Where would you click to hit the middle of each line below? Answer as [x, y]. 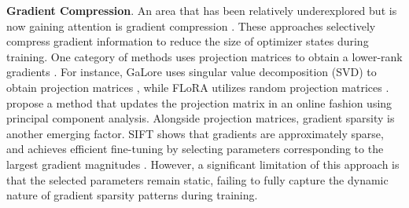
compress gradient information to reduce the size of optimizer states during [188, 41]
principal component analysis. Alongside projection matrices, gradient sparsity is [201, 118]
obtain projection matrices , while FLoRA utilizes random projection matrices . [198, 87]
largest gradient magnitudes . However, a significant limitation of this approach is [203, 164]
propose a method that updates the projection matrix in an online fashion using [199, 102]
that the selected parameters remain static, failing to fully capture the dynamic [197, 179]
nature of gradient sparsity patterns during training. [132, 195]
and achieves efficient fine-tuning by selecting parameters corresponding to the [195, 149]
